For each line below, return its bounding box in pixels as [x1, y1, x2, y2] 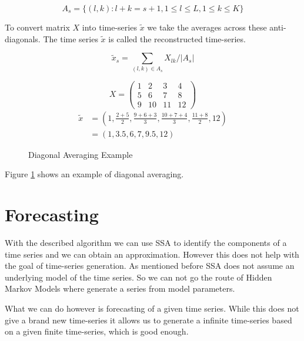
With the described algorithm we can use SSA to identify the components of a [5, 237, 287, 249]
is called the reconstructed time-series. [108, 32, 246, 45]
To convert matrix [5, 21, 70, 33]
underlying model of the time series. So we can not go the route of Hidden [5, 271, 272, 283]
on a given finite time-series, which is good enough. [5, 325, 189, 337]
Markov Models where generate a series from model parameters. [5, 282, 235, 295]
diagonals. [5, 32, 41, 45]
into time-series [82, 21, 137, 33]
